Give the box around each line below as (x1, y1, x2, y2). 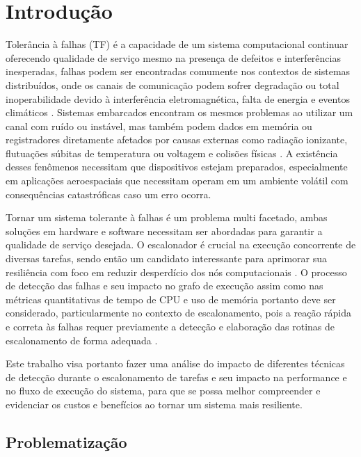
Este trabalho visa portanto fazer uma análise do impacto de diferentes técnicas (6, 356, 345, 371)
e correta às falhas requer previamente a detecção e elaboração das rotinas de (6, 319, 335, 333)
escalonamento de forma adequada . (6, 332, 158, 347)
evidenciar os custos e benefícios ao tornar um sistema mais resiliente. (6, 396, 303, 411)
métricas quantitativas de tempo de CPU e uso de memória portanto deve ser (6, 291, 336, 306)
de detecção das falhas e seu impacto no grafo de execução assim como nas (6, 278, 323, 293)
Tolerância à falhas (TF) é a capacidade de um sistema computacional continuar (6, 37, 348, 51)
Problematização (6, 431, 127, 452)
